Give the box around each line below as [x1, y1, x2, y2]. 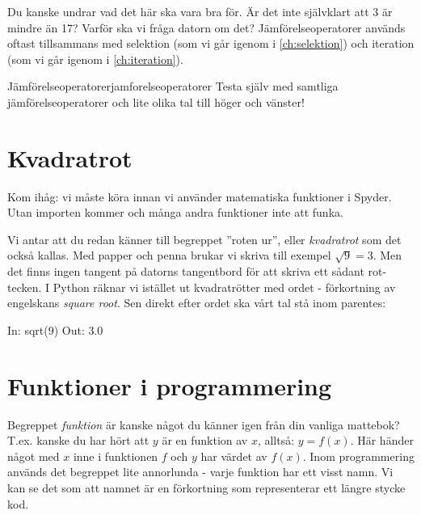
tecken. [7, 278, 42, 295]
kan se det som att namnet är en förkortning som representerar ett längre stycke [7, 479, 406, 496]
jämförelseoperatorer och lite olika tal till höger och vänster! [7, 93, 305, 110]
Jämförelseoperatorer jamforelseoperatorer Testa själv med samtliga [7, 78, 339, 95]
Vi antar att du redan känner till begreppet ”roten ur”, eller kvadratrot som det [7, 230, 402, 247]
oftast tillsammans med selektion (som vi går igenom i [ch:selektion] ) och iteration [7, 35, 415, 52]
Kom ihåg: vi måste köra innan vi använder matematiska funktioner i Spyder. [7, 188, 392, 205]
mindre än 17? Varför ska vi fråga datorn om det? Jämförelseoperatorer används [7, 19, 406, 36]
